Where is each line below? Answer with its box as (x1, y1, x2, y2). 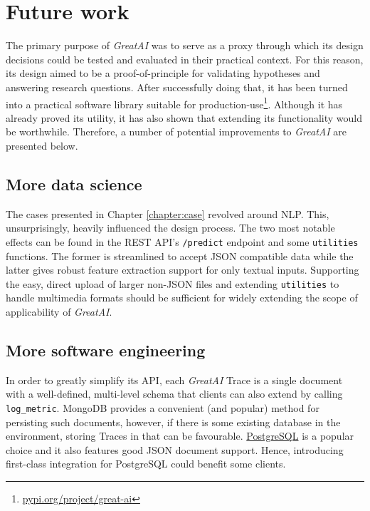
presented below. (6, 138, 78, 153)
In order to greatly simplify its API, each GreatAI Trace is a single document (6, 372, 343, 387)
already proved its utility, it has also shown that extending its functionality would (6, 110, 363, 125)
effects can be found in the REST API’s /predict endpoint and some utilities (6, 234, 359, 249)
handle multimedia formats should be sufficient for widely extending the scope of (6, 290, 358, 305)
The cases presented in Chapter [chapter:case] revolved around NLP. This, (6, 206, 329, 221)
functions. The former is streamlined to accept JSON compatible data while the (6, 248, 354, 263)
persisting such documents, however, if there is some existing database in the (6, 414, 341, 429)
